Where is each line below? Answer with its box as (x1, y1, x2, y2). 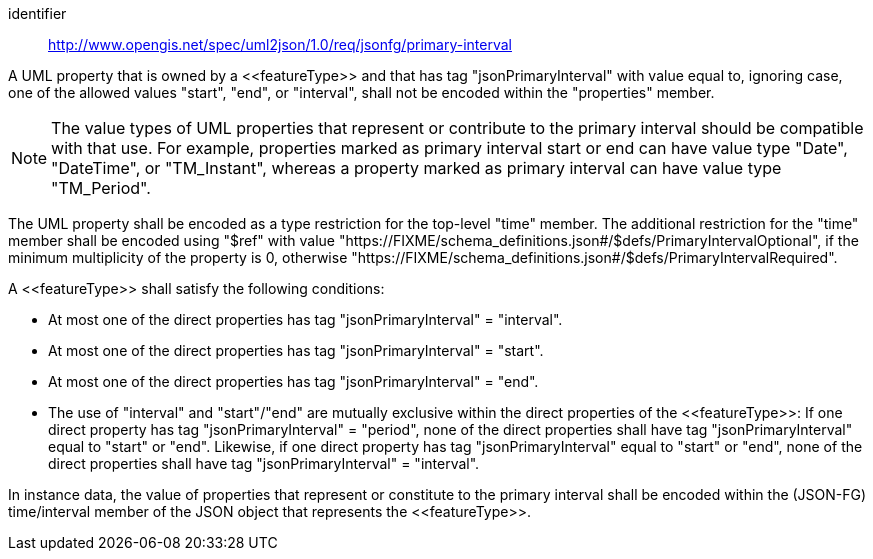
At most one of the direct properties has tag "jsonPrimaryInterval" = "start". (48, 342, 544, 359)
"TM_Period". (51, 178, 151, 198)
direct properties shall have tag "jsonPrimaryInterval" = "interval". (48, 455, 480, 472)
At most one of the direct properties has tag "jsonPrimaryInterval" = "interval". (48, 311, 563, 328)
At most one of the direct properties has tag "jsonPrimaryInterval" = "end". (48, 373, 539, 390)
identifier (8, 5, 67, 22)
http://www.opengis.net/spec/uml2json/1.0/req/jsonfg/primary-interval (48, 36, 512, 53)
